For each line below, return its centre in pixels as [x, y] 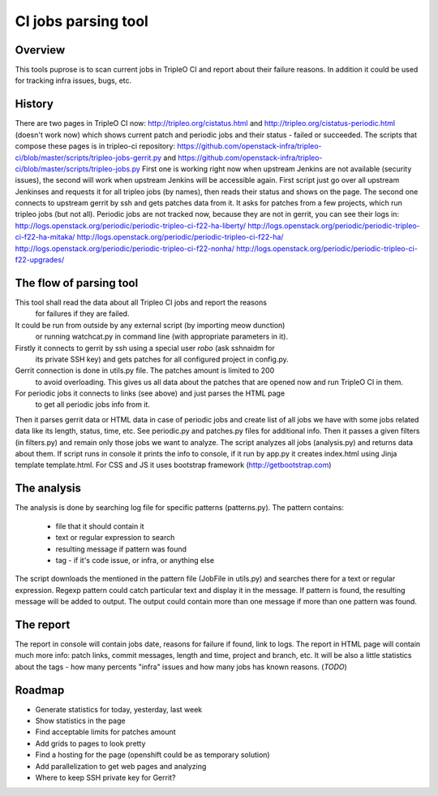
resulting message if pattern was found [121, 549]
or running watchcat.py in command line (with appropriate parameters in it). [161, 336]
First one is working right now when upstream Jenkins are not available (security [277, 169]
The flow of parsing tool [77, 283]
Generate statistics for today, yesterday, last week [119, 709]
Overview [40, 50]
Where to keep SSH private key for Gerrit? [105, 777]
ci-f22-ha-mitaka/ [45, 237]
